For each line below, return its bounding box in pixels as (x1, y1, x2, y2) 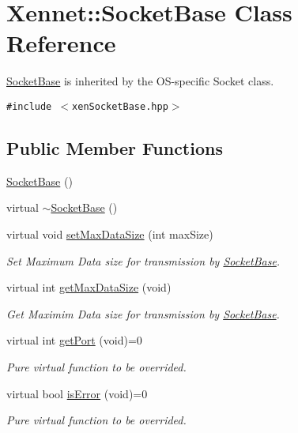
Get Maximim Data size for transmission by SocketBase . (6, 305, 280, 322)
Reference (6, 27, 116, 59)
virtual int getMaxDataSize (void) (6, 279, 172, 296)
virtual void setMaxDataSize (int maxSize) (6, 225, 213, 242)
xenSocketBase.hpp (72, 100, 168, 112)
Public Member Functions (6, 135, 223, 160)
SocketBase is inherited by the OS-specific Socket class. (6, 73, 274, 89)
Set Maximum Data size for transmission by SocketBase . (6, 252, 281, 269)
